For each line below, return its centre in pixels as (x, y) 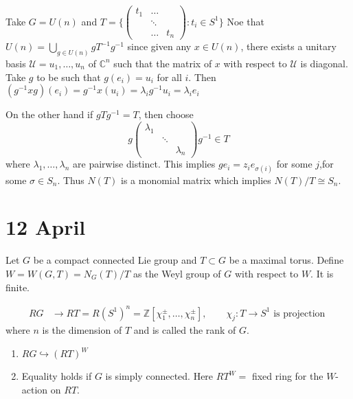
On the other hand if (49, 114)
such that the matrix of (163, 63)
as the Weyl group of (177, 273)
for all (169, 77)
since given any (159, 46)
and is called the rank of (185, 330)
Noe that (246, 21)
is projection (299, 313)
